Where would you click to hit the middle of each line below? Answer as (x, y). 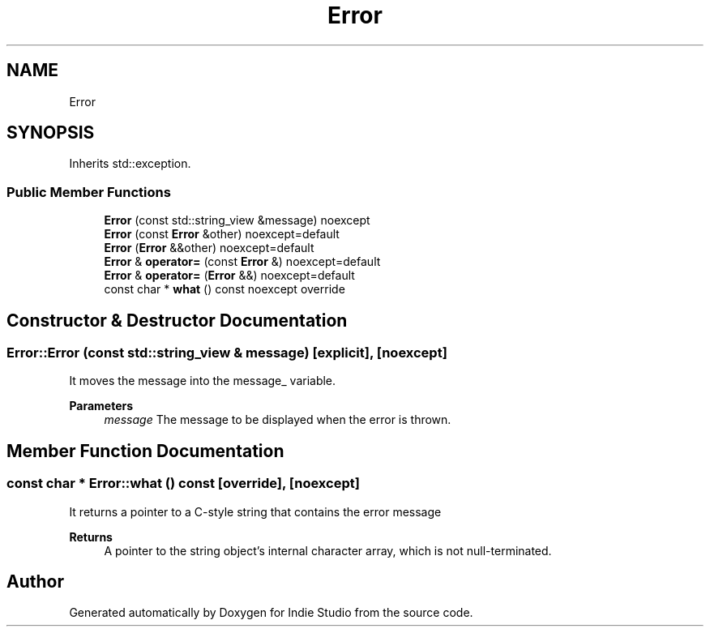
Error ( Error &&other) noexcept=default (209, 248)
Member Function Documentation (145, 451)
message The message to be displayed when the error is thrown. (278, 420)
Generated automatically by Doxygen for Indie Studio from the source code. (271, 613)
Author (35, 582)
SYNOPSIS (51, 133)
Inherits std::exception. (130, 164)
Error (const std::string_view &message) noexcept (237, 220)
